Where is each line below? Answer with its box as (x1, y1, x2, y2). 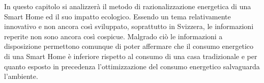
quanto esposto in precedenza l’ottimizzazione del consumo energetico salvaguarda (4, 61, 260, 71)
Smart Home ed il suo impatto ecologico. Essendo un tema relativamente (4, 11, 231, 21)
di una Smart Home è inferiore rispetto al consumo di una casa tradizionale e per (4, 50, 257, 61)
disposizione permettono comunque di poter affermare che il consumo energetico (4, 41, 253, 51)
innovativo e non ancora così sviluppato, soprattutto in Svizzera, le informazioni (4, 21, 254, 32)
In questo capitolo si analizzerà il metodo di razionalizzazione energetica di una (4, 1, 251, 11)
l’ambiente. (4, 71, 38, 81)
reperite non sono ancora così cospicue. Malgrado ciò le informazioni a (4, 31, 223, 41)
